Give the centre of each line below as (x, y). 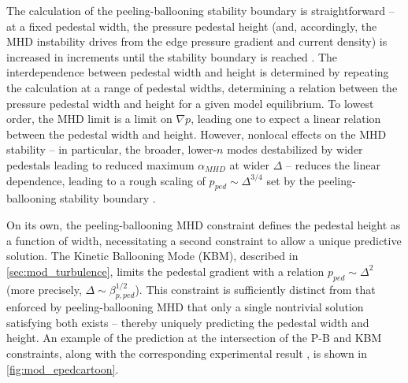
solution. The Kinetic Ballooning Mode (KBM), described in (152, 256)
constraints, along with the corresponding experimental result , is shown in (187, 353)
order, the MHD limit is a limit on (89, 119)
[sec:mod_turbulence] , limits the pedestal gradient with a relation (165, 271)
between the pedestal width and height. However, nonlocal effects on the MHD (197, 134)
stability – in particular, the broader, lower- (112, 149)
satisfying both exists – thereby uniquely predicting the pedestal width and (188, 322)
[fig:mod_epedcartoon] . (63, 368)
